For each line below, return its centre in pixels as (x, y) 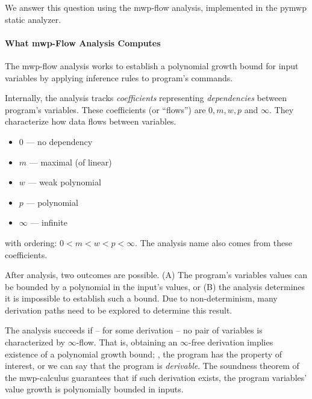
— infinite (49, 222)
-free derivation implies (231, 342)
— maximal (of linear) (70, 162)
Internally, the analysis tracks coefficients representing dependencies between (146, 98)
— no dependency (59, 141)
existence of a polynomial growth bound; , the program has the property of (144, 354)
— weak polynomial (64, 182)
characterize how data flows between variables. (91, 121)
